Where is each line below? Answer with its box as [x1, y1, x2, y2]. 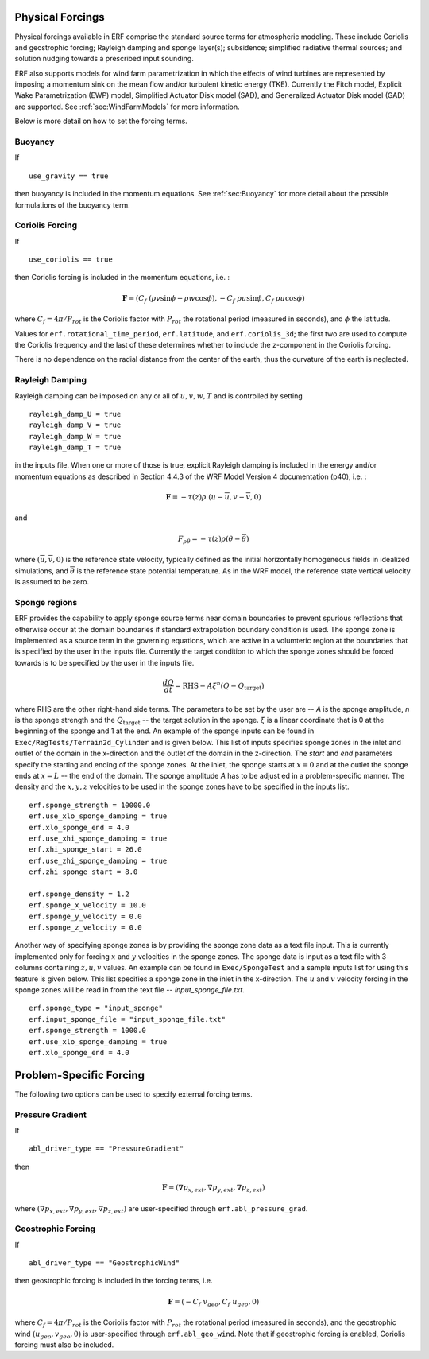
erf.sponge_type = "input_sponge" [29, 1004, 163, 1013]
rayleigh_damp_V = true [29, 421, 122, 429]
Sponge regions [14, 596, 78, 608]
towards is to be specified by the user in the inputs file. [14, 658, 195, 667]
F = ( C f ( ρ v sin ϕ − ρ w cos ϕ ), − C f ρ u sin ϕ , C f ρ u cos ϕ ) [122, 293, 305, 305]
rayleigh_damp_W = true [29, 432, 122, 441]
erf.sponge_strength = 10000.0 [29, 800, 151, 810]
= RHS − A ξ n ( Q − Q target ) [175, 680, 265, 692]
